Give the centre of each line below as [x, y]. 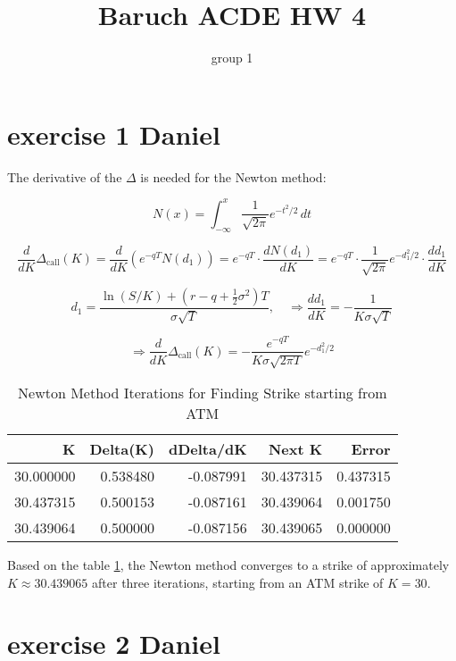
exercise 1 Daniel [114, 134]
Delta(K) [122, 448]
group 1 [232, 58]
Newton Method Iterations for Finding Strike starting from [203, 392]
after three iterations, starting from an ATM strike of [238, 582]
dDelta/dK [207, 448]
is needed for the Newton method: [233, 176]
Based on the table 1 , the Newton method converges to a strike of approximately [228, 564]
